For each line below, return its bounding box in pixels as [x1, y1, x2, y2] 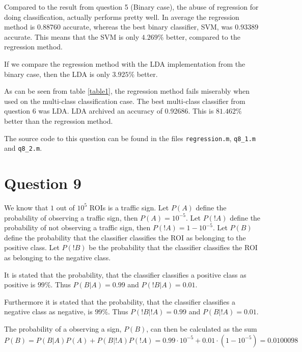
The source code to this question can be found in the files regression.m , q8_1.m [4, 132, 256, 143]
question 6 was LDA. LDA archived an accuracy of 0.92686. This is [4, 105, 214, 116]
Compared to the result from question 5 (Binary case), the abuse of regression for [4, 2, 259, 12]
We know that [4, 202, 48, 212]
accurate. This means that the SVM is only [4, 31, 140, 42]
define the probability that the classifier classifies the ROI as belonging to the [4, 232, 246, 242]
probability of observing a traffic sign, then [4, 212, 138, 223]
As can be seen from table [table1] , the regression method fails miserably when [4, 86, 250, 96]
